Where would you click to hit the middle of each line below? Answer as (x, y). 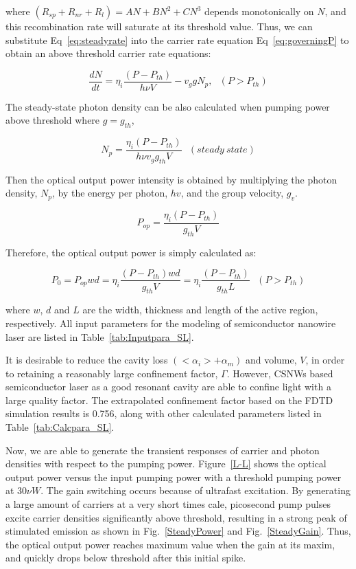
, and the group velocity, (232, 193)
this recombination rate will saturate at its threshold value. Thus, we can (159, 26)
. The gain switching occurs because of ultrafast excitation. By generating (195, 490)
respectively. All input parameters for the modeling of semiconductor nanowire (171, 323)
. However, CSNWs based (280, 373)
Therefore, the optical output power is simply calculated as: (131, 252)
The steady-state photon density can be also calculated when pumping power (168, 106)
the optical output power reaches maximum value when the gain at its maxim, (170, 544)
